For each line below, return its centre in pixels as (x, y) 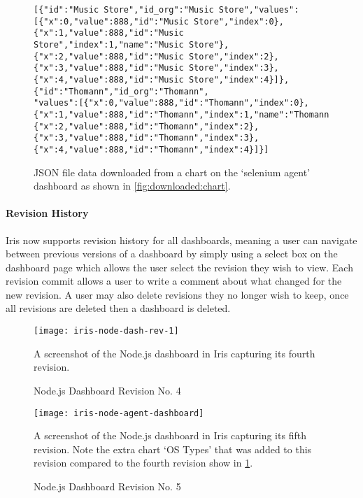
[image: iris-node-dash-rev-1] (106, 331)
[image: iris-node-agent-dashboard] (119, 413)
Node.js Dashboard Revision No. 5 (107, 486)
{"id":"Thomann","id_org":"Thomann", (121, 91)
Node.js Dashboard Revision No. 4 (107, 390)
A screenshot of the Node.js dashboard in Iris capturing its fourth (175, 353)
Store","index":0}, (239, 21)
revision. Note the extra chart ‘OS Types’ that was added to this (173, 449)
